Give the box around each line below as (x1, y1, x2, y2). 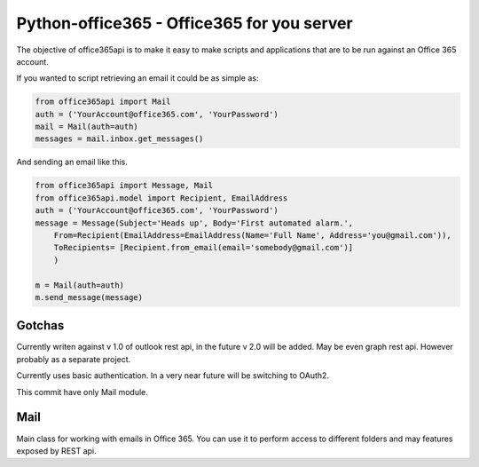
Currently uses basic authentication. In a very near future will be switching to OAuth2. (16, 370, 330, 381)
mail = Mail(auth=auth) (35, 122, 139, 132)
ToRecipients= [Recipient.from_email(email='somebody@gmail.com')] (53, 242, 354, 253)
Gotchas (16, 318, 65, 333)
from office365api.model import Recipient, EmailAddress (35, 193, 288, 203)
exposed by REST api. (16, 445, 97, 456)
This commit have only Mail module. (16, 386, 148, 397)
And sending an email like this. (16, 156, 129, 168)
